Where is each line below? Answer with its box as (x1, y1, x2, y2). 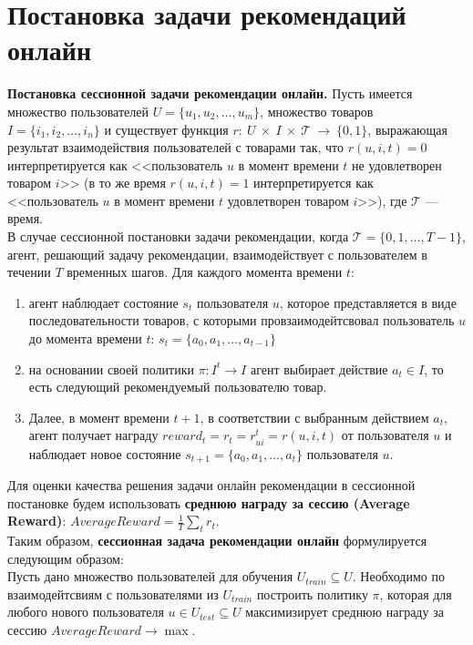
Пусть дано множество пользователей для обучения (7, 567, 293, 586)
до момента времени (28, 329, 142, 348)
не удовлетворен (352, 155, 442, 174)
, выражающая (367, 119, 447, 138)
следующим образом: (7, 548, 124, 568)
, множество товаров (260, 101, 374, 120)
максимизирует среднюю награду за (245, 602, 444, 621)
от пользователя (341, 425, 429, 445)
